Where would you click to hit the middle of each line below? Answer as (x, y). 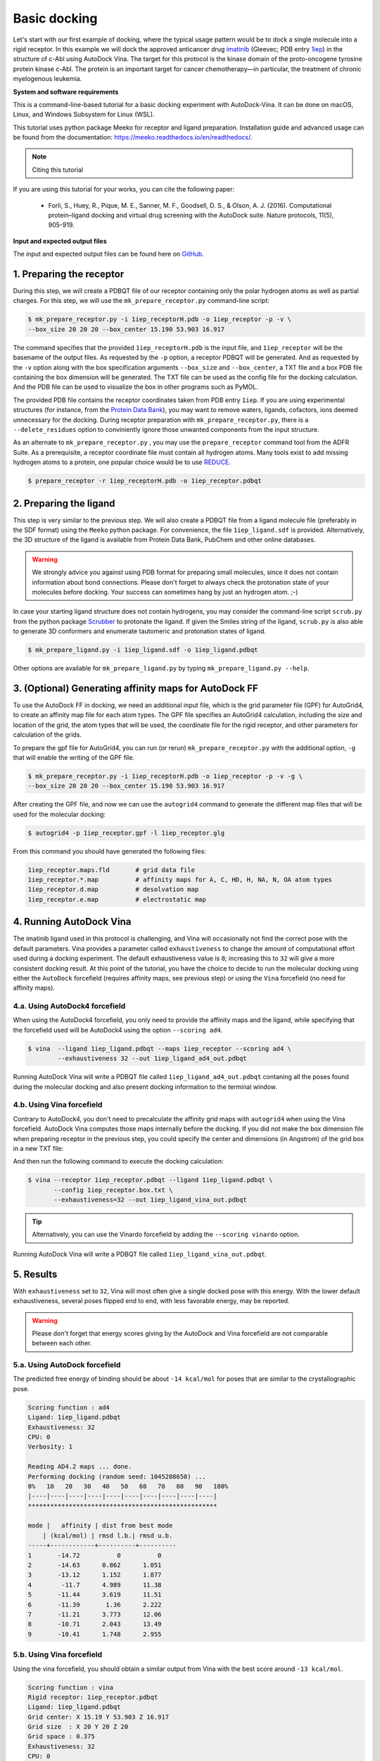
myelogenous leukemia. (47, 79)
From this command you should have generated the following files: (110, 851)
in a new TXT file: (38, 1148)
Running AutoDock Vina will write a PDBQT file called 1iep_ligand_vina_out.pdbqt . (140, 1254)
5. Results (35, 1274)
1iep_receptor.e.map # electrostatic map (117, 899)
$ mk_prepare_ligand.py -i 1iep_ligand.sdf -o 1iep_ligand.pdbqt (143, 650)
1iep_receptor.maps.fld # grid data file (111, 870)
